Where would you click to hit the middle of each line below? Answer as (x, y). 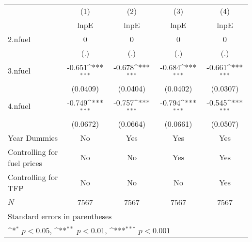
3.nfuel (19, 71)
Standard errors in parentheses (60, 216)
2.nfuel (19, 39)
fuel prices (25, 163)
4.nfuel (19, 106)
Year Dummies (33, 137)
